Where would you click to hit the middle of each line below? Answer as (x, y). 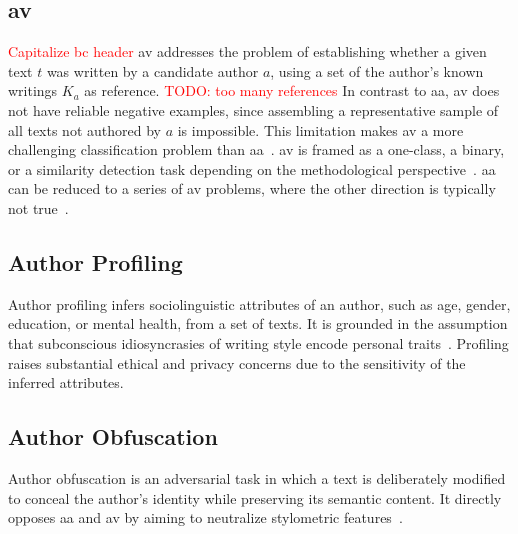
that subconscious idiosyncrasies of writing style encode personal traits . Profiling (258, 342)
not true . (38, 207)
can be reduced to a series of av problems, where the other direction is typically (252, 188)
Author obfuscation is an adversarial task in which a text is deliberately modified (257, 477)
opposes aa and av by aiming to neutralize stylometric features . (205, 517)
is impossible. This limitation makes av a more (320, 129)
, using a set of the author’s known (377, 70)
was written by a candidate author (152, 70)
